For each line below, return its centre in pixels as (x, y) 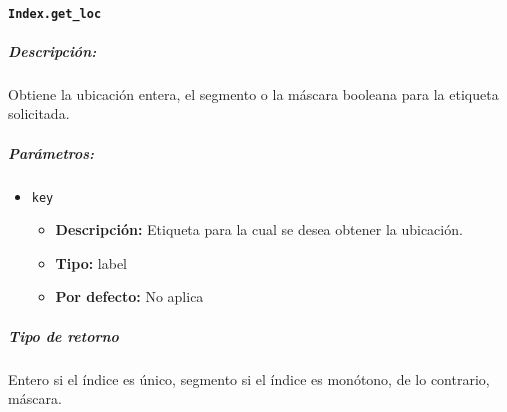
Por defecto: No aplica (129, 296)
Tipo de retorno (63, 335)
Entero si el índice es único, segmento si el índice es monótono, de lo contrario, (249, 378)
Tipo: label (91, 262)
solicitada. (39, 113)
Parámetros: (51, 152)
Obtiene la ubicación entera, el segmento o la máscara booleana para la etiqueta (253, 93)
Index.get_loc (55, 13)
